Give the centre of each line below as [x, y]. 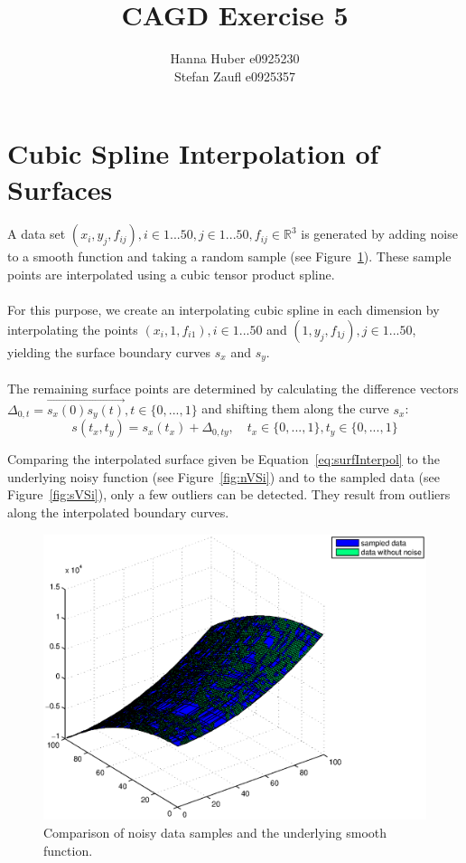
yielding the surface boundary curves [109, 351]
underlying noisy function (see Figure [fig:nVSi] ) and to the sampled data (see [224, 476]
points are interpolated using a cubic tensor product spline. [171, 275]
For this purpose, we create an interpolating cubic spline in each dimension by [224, 310]
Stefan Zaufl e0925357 [235, 76]
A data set [37, 234]
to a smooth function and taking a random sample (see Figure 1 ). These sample [229, 256]
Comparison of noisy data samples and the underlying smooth [215, 833]
